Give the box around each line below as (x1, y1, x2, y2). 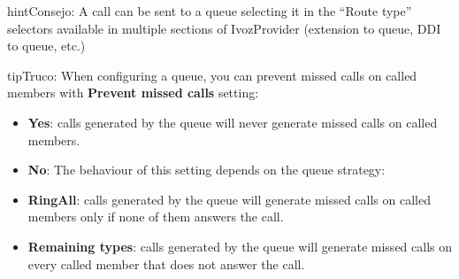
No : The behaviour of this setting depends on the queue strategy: (27, 160, 386, 179)
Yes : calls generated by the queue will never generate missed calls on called (27, 112, 438, 131)
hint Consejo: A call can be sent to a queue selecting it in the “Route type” (7, 2, 412, 19)
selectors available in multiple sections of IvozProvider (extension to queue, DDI (7, 19, 441, 37)
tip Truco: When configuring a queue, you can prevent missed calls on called (7, 66, 417, 84)
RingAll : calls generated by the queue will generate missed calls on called (27, 190, 431, 208)
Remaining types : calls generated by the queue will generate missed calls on (27, 236, 453, 255)
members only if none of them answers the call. (27, 207, 284, 226)
